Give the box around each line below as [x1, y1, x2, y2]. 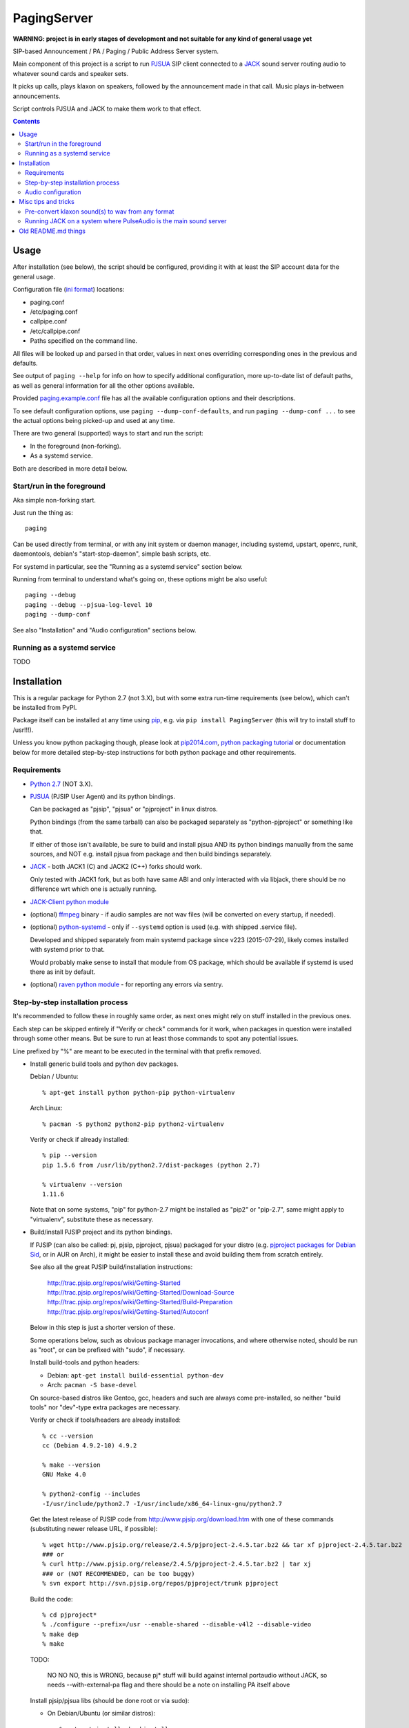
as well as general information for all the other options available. [12, 381, 194, 390]
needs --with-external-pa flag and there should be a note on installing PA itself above [47, 1680, 290, 1689]
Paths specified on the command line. [30, 337, 138, 345]
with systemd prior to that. [30, 946, 105, 954]
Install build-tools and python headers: [30, 1358, 140, 1367]
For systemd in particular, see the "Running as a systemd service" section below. [12, 562, 243, 570]
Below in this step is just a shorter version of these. [30, 1324, 175, 1332]
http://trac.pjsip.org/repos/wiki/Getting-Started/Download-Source [47, 1288, 235, 1297]
